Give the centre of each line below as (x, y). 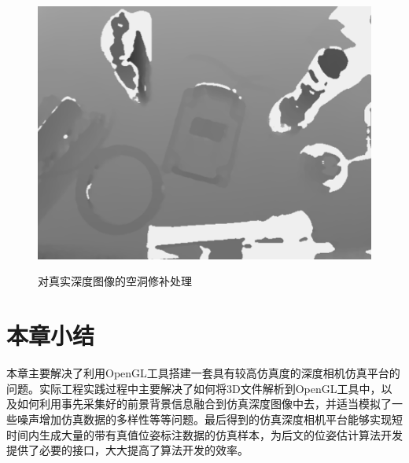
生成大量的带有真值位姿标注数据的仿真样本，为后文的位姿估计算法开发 (221, 434)
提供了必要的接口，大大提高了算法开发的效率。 (127, 450)
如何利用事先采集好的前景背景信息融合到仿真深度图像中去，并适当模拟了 (204, 404)
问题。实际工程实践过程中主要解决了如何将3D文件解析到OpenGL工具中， (194, 388)
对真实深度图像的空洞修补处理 (115, 281)
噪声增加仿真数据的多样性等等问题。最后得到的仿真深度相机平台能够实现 (204, 419)
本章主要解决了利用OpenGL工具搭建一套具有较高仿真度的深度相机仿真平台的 (203, 373)
